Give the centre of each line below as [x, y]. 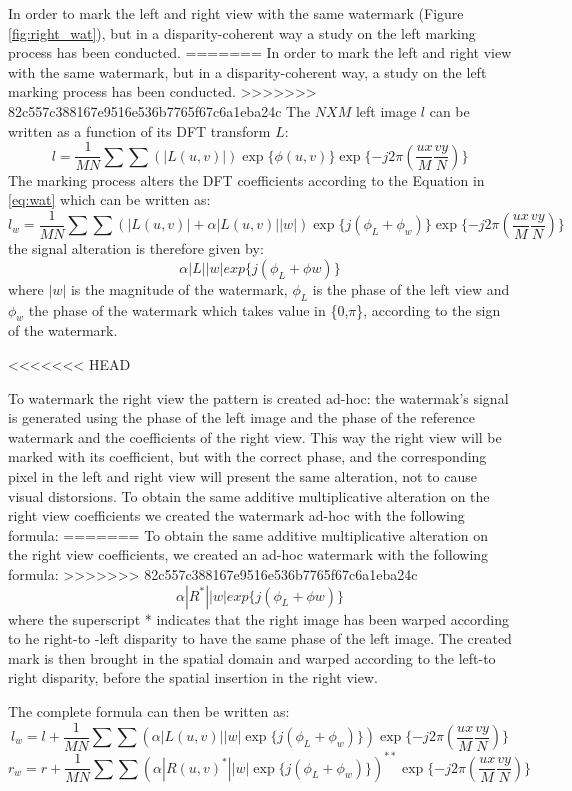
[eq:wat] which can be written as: [109, 199]
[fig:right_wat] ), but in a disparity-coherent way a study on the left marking [242, 32]
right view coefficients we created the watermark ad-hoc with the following [236, 515]
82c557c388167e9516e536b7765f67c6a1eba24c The [159, 110]
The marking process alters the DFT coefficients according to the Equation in [246, 179]
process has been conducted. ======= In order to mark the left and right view [260, 52]
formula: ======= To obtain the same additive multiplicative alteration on [248, 534]
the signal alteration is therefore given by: [136, 248]
